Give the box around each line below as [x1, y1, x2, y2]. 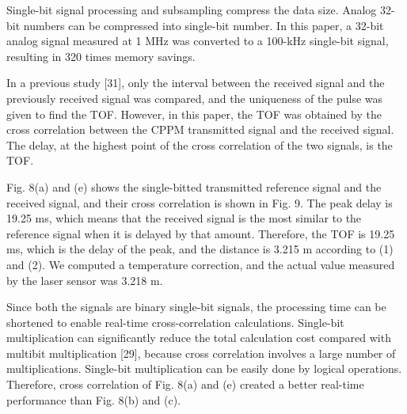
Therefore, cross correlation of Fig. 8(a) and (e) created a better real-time [6, 376, 364, 393]
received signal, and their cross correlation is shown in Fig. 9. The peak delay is [6, 194, 393, 211]
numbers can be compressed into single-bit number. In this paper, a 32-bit [23, 17, 384, 33]
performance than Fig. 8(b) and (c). [6, 391, 181, 408]
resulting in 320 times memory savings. [6, 47, 196, 64]
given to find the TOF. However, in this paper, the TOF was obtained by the [6, 105, 382, 122]
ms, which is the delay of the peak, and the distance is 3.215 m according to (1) [6, 241, 394, 257]
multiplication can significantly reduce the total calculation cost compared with [6, 329, 391, 346]
